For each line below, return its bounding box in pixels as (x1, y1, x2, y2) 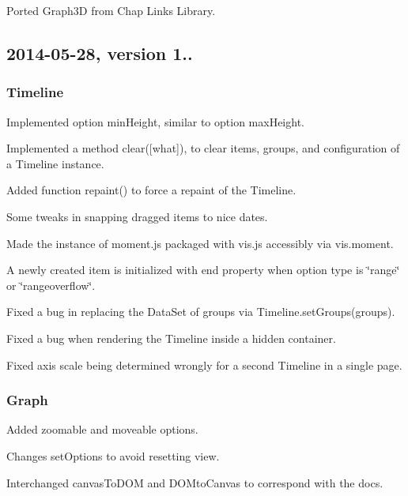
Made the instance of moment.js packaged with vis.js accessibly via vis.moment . (6, 235, 394, 251)
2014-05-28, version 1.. (6, 40, 193, 65)
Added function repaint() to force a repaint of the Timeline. (6, 182, 297, 198)
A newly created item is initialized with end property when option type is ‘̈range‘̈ (6, 261, 400, 278)
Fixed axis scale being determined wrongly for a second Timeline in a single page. (6, 356, 402, 373)
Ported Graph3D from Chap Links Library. (6, 2, 216, 18)
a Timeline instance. (6, 155, 104, 171)
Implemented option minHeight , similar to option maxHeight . (6, 113, 304, 130)
